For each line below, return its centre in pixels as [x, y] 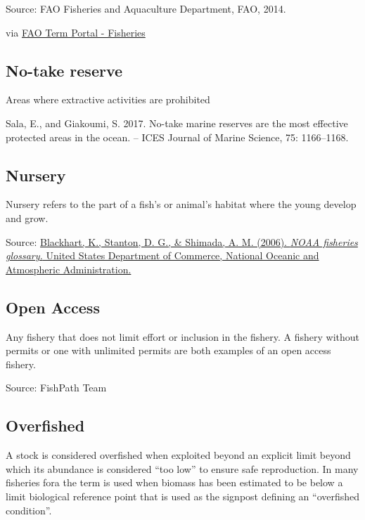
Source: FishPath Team [56, 388]
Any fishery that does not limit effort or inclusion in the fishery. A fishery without [183, 336]
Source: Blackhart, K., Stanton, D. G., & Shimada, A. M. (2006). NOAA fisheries [182, 241]
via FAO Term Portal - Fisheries [76, 32]
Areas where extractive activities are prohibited [108, 99]
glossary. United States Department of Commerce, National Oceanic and [162, 255]
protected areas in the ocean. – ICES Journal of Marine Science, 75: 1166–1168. [177, 137]
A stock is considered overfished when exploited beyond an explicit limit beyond [178, 455]
